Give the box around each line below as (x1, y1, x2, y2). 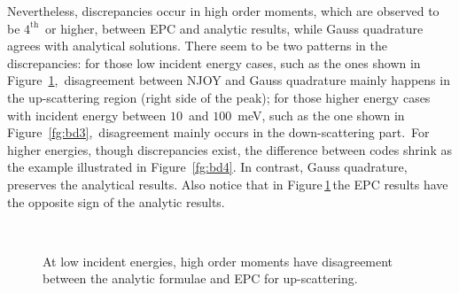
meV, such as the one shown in (237, 105, 405, 124)
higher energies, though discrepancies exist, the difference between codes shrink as (7, 140, 452, 158)
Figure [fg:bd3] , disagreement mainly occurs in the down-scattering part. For (7, 123, 430, 142)
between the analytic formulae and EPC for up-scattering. (43, 269, 358, 288)
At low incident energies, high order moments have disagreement (43, 251, 393, 270)
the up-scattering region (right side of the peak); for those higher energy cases (7, 88, 431, 106)
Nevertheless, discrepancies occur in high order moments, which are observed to (7, 2, 440, 19)
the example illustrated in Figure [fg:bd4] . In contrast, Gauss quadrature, (7, 158, 408, 176)
